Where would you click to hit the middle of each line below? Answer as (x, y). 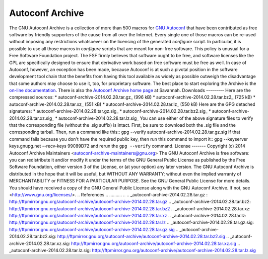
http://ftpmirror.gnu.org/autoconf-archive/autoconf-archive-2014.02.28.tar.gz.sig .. (94, 229)
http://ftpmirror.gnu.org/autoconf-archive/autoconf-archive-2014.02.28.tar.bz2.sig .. (143, 237)
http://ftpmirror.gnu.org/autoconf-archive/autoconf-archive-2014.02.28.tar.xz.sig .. (156, 243)
